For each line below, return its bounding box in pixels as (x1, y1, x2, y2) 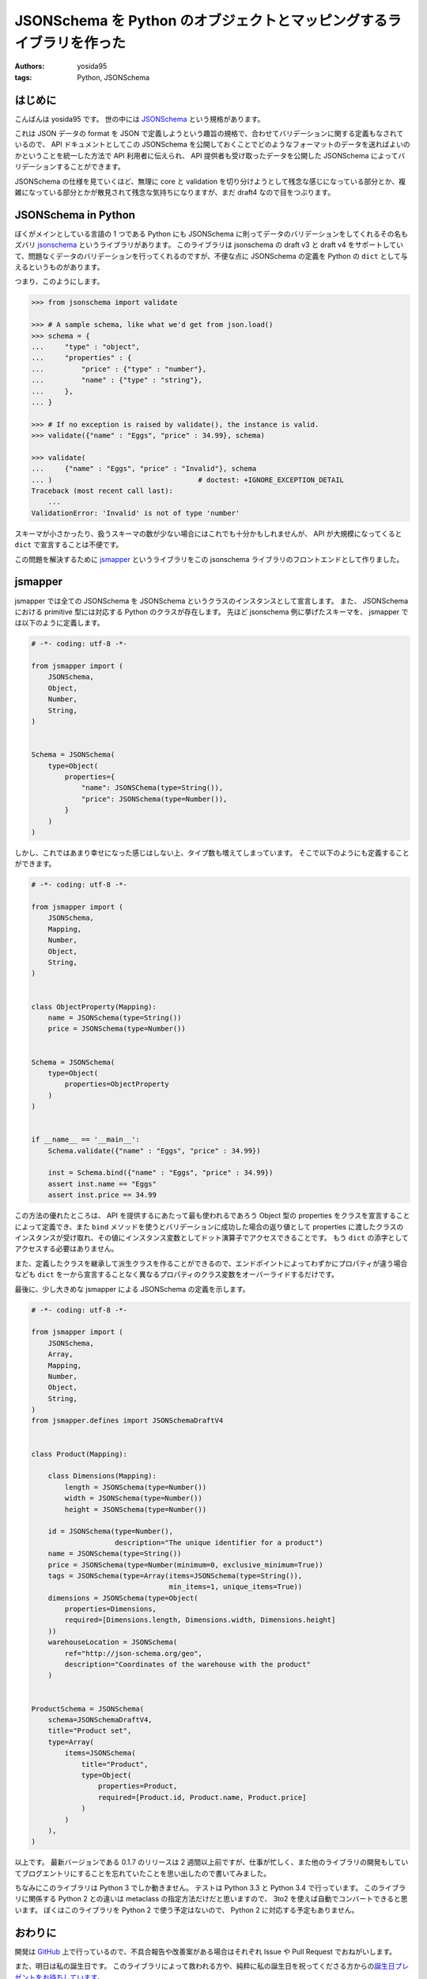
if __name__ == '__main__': (31, 1135, 140, 1144)
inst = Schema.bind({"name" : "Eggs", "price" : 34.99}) (47, 1168, 274, 1177)
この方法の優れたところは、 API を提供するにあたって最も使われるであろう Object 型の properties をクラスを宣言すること (14, 1211, 410, 1221)
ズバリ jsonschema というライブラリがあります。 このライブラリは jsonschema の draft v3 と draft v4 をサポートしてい (14, 240, 403, 249)
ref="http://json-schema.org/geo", (64, 1649, 203, 1658)
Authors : (14, 62, 45, 71)
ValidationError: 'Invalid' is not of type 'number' (31, 508, 240, 518)
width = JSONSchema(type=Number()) (64, 1494, 203, 1503)
